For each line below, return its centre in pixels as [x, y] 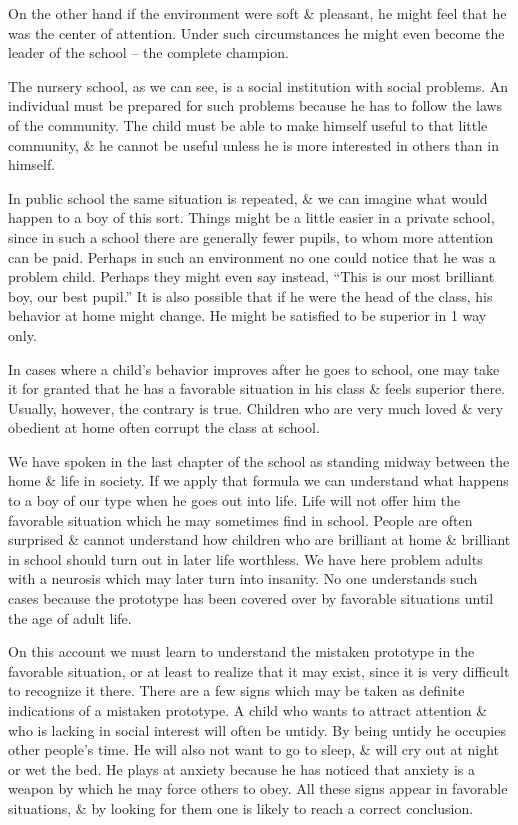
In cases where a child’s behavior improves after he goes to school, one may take [254, 368]
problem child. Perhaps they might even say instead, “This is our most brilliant [251, 276]
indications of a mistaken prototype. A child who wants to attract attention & [248, 710]
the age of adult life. [70, 617]
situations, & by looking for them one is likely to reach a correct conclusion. [241, 807]
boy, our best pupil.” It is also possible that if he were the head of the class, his [250, 295]
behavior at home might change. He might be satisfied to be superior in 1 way [247, 315]
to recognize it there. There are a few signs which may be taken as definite [236, 690]
